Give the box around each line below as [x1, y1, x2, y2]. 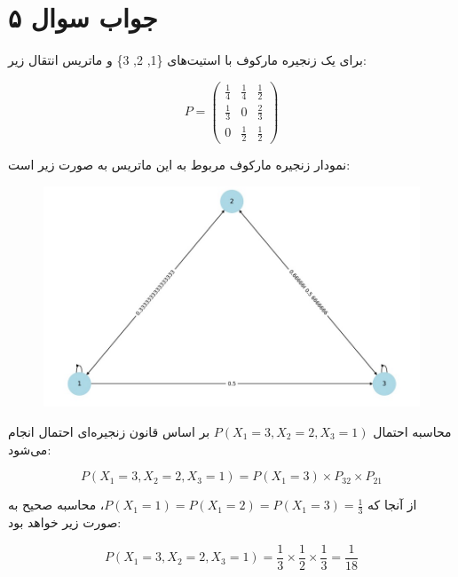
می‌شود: [8, 439, 51, 458]
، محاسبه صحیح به [8, 495, 105, 514]
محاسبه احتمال [373, 423, 452, 440]
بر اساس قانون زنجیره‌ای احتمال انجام [8, 423, 210, 440]
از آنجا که [367, 495, 417, 514]
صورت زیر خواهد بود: [8, 513, 122, 532]
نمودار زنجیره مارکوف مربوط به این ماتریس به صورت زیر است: [8, 154, 351, 173]
